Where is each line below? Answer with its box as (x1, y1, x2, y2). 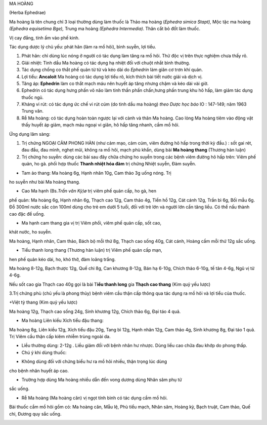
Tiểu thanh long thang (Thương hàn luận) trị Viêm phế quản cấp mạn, (21, 247, 163, 253)
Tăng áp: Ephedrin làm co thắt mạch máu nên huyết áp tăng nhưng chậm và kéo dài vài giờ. (21, 80, 209, 86)
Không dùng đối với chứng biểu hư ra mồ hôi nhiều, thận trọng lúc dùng (21, 358, 168, 365)
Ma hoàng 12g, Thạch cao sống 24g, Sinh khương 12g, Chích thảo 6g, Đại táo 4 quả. (9, 309, 181, 314)
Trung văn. (21, 108, 44, 114)
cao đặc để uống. (9, 211, 45, 217)
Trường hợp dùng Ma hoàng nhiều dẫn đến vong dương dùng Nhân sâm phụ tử (21, 377, 182, 383)
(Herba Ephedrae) (9, 10, 46, 16)
